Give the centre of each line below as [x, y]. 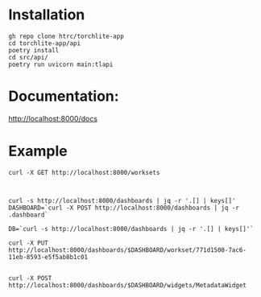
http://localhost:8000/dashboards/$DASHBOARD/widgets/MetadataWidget [128, 285]
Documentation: [64, 96]
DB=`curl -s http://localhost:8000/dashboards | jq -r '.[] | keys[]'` [131, 229]
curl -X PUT [28, 243]
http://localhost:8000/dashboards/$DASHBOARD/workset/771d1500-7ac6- [128, 250]
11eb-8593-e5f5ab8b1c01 [48, 257]
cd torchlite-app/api [45, 43]
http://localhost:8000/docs [53, 118]
